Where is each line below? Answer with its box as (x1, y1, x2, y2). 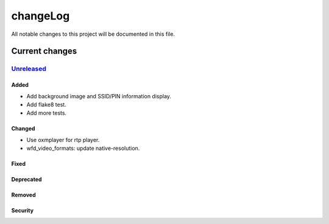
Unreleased (11, 64, 47, 73)
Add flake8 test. (26, 101, 66, 108)
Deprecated (11, 176, 42, 183)
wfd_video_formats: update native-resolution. (26, 144, 140, 152)
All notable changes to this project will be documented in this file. (11, 30, 175, 38)
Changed (11, 125, 35, 132)
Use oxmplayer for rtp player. (26, 136, 100, 143)
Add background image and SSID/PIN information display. (26, 92, 172, 100)
